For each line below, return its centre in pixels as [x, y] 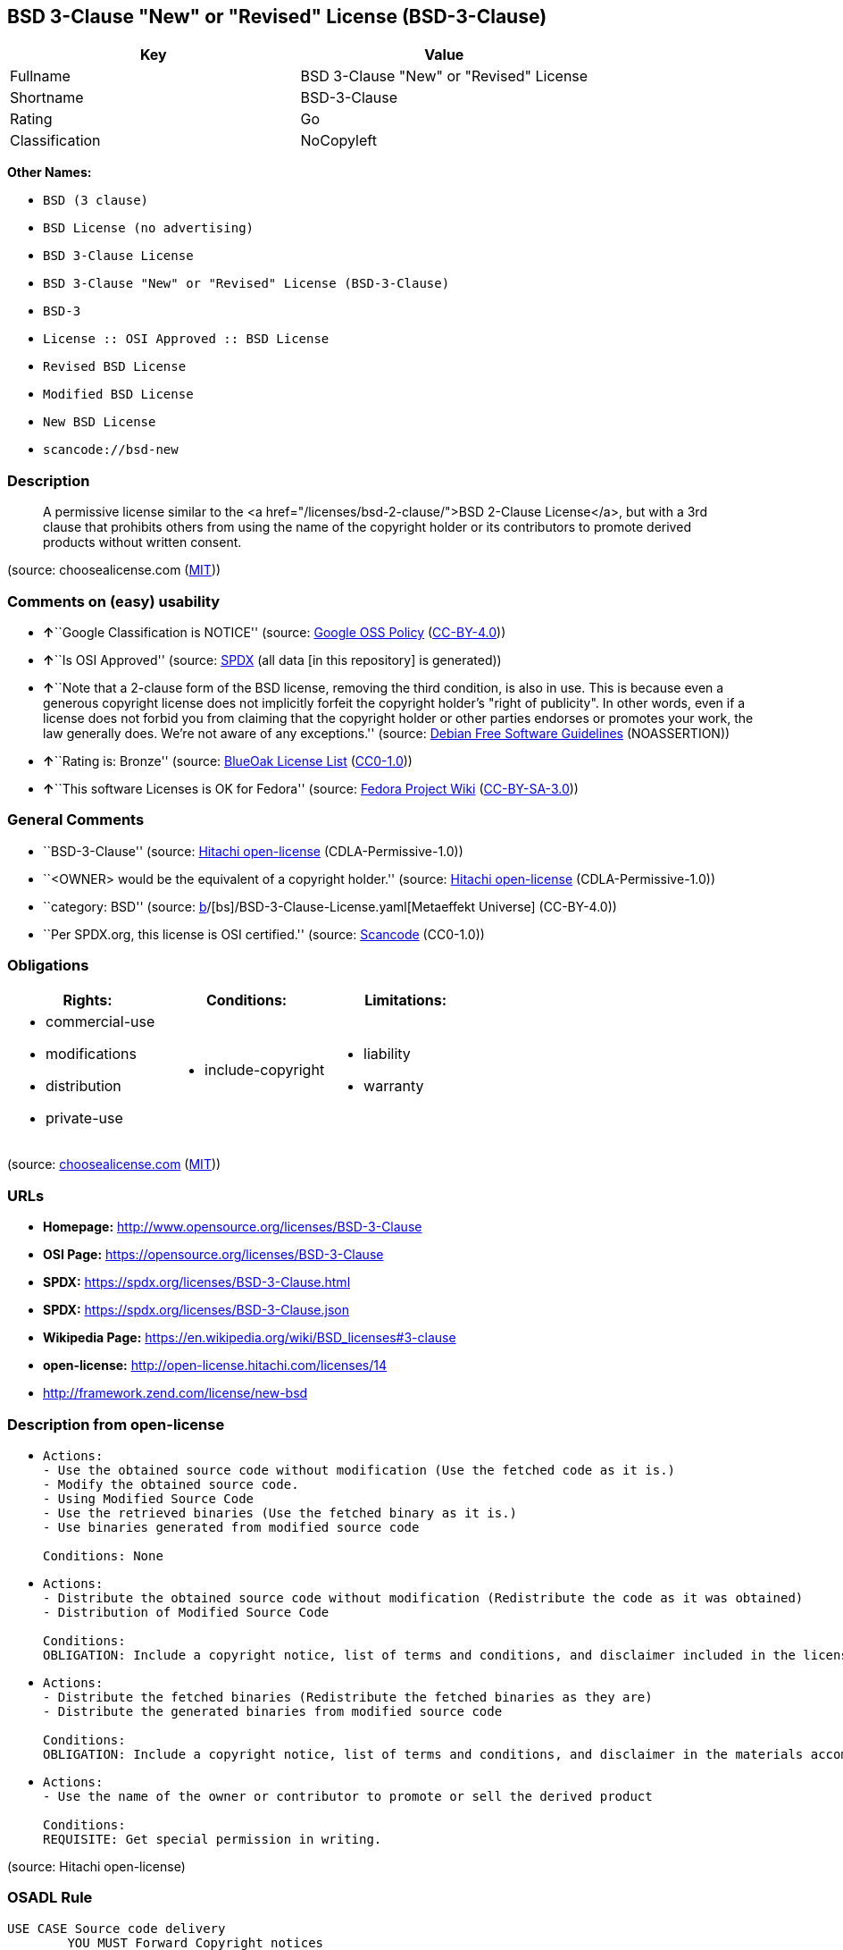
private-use [84, 1118]
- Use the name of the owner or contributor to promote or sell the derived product [348, 1796]
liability [387, 1054]
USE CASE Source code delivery [117, 1928]
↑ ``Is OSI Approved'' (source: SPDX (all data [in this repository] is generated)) [272, 660]
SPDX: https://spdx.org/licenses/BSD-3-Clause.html [197, 1282]
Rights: [88, 1000]
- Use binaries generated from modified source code [231, 1527]
